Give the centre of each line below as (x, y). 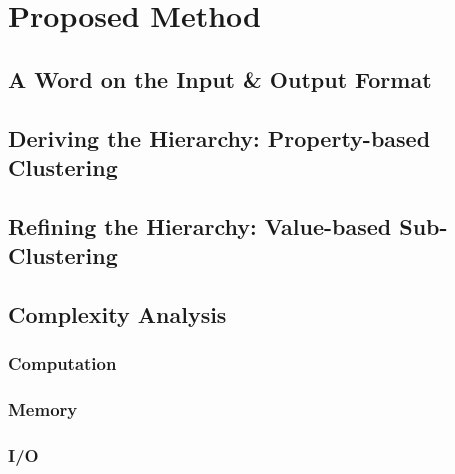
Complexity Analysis (117, 313)
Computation (62, 363)
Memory (43, 409)
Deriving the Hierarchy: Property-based (219, 137)
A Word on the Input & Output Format (220, 78)
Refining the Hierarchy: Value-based (200, 225)
